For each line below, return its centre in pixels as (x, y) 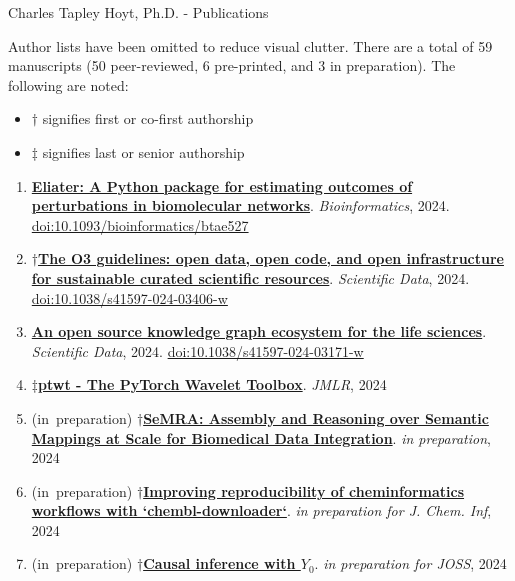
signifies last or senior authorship (143, 151)
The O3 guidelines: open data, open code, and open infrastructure (271, 258)
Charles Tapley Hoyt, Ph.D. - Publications (138, 12)
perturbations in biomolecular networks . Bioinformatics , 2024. (240, 205)
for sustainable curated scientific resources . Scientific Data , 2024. (250, 277)
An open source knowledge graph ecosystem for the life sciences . (259, 331)
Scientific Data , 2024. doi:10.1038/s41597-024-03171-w (197, 350)
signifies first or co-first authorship (148, 118)
